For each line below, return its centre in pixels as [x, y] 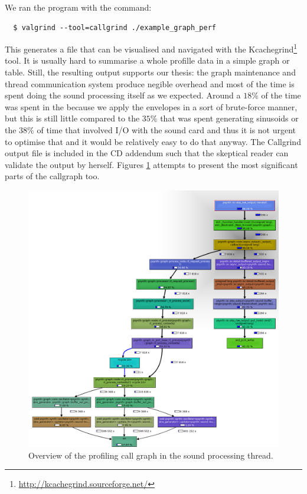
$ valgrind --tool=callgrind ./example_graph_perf [115, 27]
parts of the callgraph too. [52, 176]
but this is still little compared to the [72, 118]
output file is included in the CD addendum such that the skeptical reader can [147, 153]
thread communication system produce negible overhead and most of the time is [150, 83]
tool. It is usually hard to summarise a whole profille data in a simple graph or [147, 60]
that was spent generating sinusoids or [229, 118]
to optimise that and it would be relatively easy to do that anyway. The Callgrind [153, 141]
